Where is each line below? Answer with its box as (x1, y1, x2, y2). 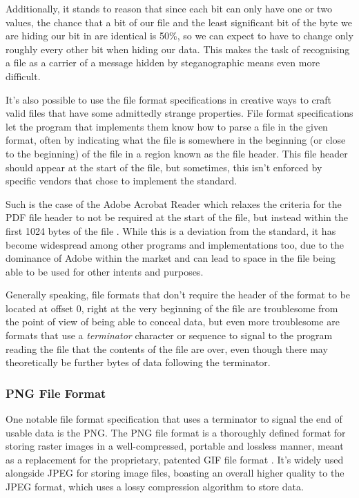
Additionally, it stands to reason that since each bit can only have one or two (6, 1, 332, 15)
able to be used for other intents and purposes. (6, 264, 204, 278)
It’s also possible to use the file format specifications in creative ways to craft (6, 92, 332, 106)
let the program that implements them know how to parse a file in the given (6, 119, 328, 133)
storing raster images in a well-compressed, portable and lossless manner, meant (6, 439, 344, 453)
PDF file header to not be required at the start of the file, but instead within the (6, 210, 348, 224)
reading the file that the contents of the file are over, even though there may (6, 341, 328, 356)
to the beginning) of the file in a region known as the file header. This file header (6, 146, 348, 160)
